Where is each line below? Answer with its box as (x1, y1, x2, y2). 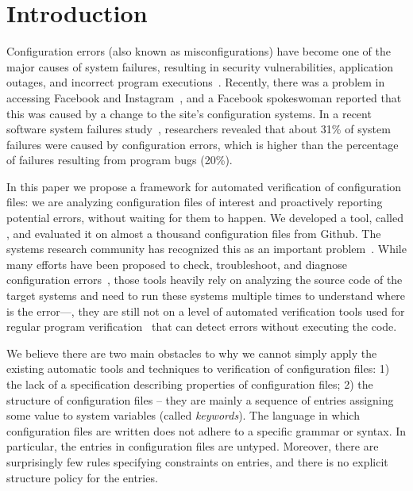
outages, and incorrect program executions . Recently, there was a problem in (6, 74, 385, 90)
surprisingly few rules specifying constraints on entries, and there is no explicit (6, 453, 388, 470)
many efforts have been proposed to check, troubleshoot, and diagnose (6, 255, 347, 272)
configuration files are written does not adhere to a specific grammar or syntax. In (6, 422, 407, 439)
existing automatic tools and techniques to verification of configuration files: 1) (6, 360, 390, 377)
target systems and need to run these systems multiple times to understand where (6, 287, 406, 304)
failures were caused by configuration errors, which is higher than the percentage (6, 136, 399, 152)
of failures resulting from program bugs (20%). (6, 152, 233, 168)
